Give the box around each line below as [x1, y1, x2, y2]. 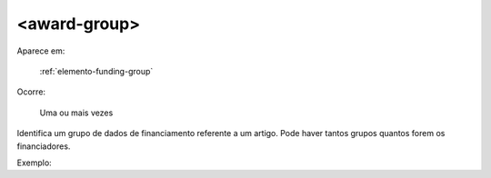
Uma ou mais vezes [39, 107, 114, 118]
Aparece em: [16, 45, 65, 56]
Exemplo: [16, 157, 52, 168]
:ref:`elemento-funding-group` [39, 65, 154, 76]
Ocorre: [16, 86, 45, 97]
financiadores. [16, 141, 71, 152]
